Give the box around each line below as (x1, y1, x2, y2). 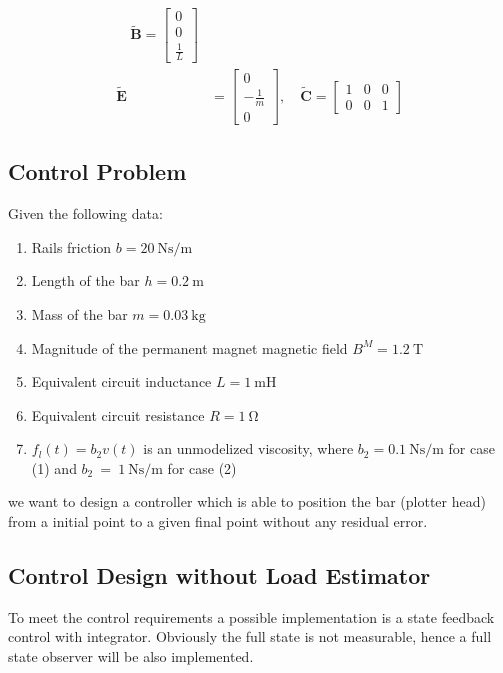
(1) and (31, 457, 77, 478)
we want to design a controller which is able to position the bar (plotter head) (8, 491, 486, 512)
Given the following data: (8, 203, 163, 224)
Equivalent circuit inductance (31, 371, 212, 392)
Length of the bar (31, 270, 140, 291)
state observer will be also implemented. (8, 646, 254, 667)
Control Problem (8, 156, 187, 187)
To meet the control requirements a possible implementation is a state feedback (8, 606, 495, 627)
